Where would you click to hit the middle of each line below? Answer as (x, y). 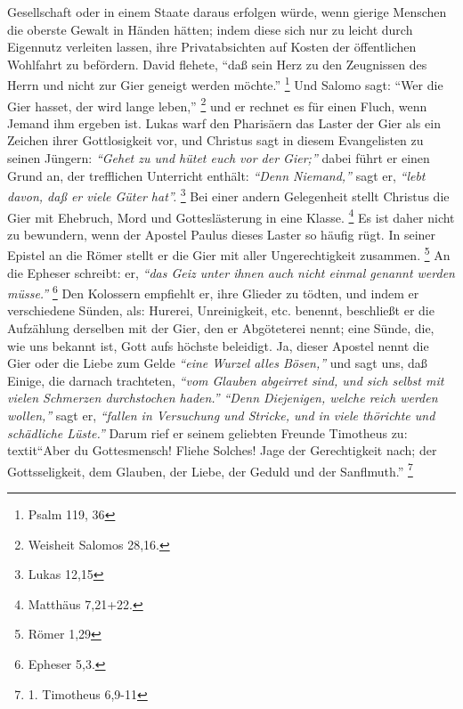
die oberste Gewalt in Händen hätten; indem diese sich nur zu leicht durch (210, 29)
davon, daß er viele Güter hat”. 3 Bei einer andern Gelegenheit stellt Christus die (228, 195)
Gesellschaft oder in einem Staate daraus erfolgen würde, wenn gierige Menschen (227, 12)
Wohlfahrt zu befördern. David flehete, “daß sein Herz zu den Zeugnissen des (217, 64)
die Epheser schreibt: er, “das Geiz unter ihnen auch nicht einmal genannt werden (231, 272)
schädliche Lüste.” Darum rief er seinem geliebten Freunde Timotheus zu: (207, 432)
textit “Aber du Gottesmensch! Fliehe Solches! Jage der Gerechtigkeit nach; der (222, 450)
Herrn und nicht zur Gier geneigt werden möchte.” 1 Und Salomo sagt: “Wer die (225, 84)
